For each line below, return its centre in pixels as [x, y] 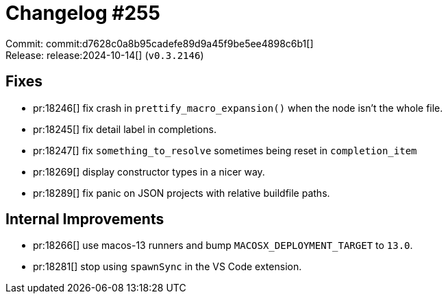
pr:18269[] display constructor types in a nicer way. [149, 171]
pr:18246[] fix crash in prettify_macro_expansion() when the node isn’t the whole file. [238, 108]
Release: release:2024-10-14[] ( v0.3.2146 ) [105, 55]
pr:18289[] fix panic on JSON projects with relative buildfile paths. [182, 193]
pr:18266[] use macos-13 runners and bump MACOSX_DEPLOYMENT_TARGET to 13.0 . [223, 246]
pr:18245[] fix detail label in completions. [125, 129]
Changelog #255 [83, 13]
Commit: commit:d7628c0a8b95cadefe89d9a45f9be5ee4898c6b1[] [160, 43]
